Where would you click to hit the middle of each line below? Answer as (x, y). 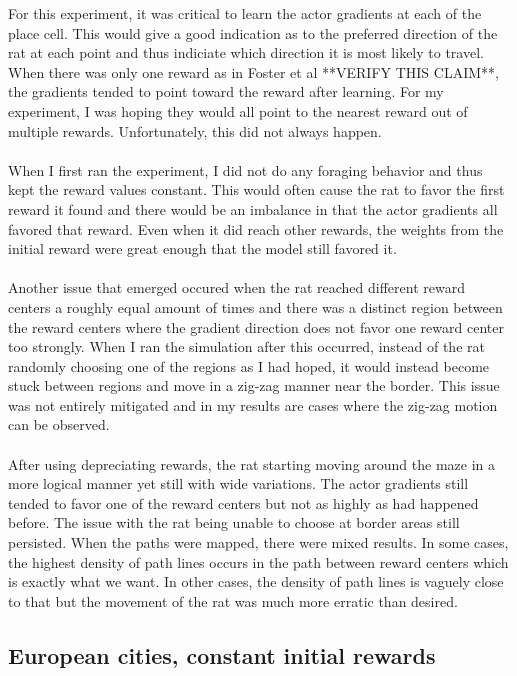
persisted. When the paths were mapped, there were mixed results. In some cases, (258, 542)
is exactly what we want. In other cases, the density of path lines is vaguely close (256, 581)
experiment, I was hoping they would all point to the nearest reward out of (238, 110)
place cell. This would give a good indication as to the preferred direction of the (253, 32)
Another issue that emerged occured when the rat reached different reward (236, 287)
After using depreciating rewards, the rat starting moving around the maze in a (252, 463)
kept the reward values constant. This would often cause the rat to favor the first (256, 189)
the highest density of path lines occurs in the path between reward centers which (258, 561)
